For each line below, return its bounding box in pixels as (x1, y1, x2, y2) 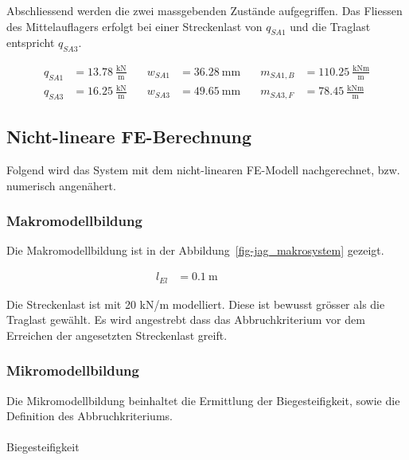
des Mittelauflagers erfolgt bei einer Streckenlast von (6, 18, 263, 34)
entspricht (6, 34, 55, 51)
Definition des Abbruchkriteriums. (6, 407, 173, 424)
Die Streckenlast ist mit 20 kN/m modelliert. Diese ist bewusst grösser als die (6, 295, 385, 312)
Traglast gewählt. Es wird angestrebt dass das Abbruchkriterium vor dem (6, 311, 365, 328)
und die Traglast (290, 18, 371, 34)
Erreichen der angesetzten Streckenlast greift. (6, 326, 228, 343)
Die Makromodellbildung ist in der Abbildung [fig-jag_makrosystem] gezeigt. (6, 242, 384, 259)
